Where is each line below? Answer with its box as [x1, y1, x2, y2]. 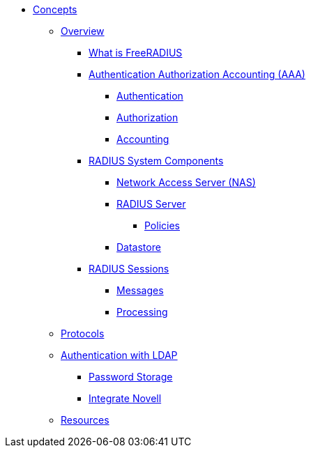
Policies [144, 220, 180, 231]
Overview [61, 25, 105, 37]
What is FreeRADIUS [89, 47, 183, 59]
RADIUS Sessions [89, 263, 169, 275]
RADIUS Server [116, 198, 186, 210]
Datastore [116, 241, 161, 253]
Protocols [61, 328, 105, 339]
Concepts [33, 3, 77, 15]
